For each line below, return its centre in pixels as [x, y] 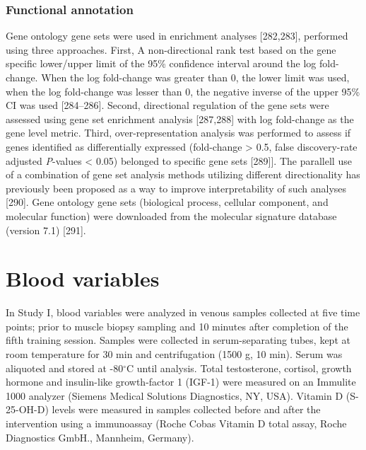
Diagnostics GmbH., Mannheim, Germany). [100, 437]
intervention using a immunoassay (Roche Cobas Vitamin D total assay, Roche [176, 423]
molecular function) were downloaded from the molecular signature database [171, 215]
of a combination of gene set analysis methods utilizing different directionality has [183, 174]
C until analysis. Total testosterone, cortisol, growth [239, 368]
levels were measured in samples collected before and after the [186, 409]
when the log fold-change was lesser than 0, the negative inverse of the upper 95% [183, 91]
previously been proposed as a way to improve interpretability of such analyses [176, 188]
